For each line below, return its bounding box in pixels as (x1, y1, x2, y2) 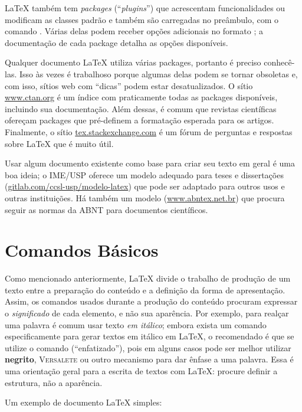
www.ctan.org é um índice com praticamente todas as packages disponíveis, (5, 91, 278, 103)
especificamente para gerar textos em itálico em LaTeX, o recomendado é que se (5, 330, 294, 342)
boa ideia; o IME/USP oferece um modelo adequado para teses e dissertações (5, 168, 284, 181)
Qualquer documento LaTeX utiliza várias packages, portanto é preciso (5, 56, 261, 68)
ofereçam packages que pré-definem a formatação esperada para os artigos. (5, 114, 274, 126)
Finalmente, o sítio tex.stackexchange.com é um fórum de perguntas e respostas (5, 125, 293, 138)
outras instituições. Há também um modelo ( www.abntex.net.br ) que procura (5, 191, 285, 204)
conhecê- (264, 56, 295, 68)
